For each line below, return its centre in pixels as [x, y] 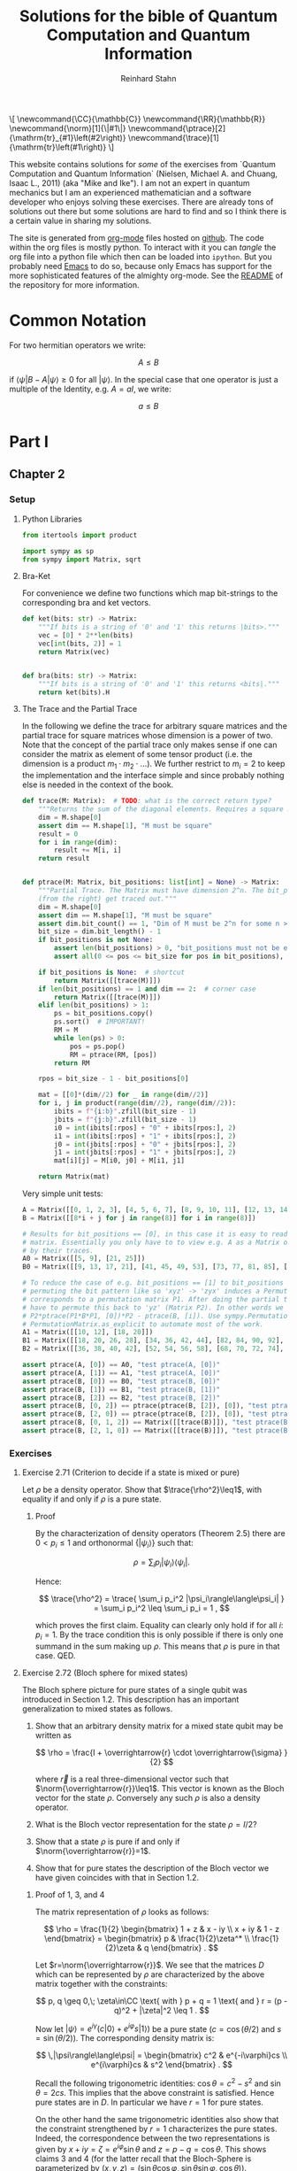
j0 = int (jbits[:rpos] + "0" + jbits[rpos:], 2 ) [145, 1144]
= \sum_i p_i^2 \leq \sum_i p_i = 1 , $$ [161, 1608]
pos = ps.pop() [97, 1047]
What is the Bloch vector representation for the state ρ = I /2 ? [146, 1824]
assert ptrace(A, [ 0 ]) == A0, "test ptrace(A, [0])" [121, 1365]
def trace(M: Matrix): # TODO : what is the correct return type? [147, 801]
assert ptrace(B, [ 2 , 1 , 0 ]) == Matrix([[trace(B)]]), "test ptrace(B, [156, 1431]
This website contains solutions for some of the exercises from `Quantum [142, 164]
